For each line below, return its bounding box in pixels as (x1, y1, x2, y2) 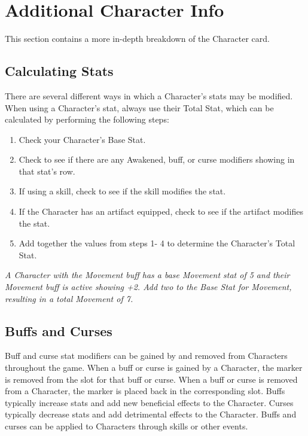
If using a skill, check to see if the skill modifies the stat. (19, 185, 226, 197)
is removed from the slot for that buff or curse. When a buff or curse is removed (5, 373, 298, 385)
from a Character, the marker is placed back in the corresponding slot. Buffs (5, 385, 285, 397)
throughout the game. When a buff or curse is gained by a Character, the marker (5, 361, 303, 374)
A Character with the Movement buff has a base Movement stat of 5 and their (5, 269, 290, 281)
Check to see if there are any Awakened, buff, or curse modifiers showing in (19, 153, 295, 166)
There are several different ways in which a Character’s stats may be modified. (5, 89, 293, 102)
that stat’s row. (19, 164, 75, 177)
